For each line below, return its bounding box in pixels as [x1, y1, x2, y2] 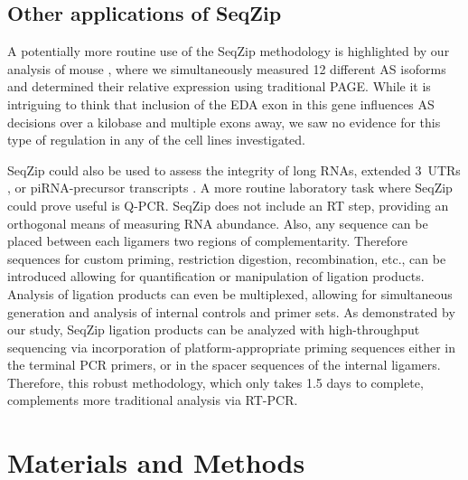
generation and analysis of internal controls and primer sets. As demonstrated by [7, 302, 455, 321]
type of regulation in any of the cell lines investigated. [7, 130, 305, 149]
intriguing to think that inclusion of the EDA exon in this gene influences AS [7, 94, 435, 113]
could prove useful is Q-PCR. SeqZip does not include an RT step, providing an [7, 195, 449, 214]
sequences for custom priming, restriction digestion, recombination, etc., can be [7, 249, 446, 268]
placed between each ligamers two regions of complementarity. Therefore [7, 231, 407, 250]
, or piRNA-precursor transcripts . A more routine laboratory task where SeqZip [7, 178, 453, 197]
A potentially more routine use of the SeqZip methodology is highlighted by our [7, 42, 450, 61]
